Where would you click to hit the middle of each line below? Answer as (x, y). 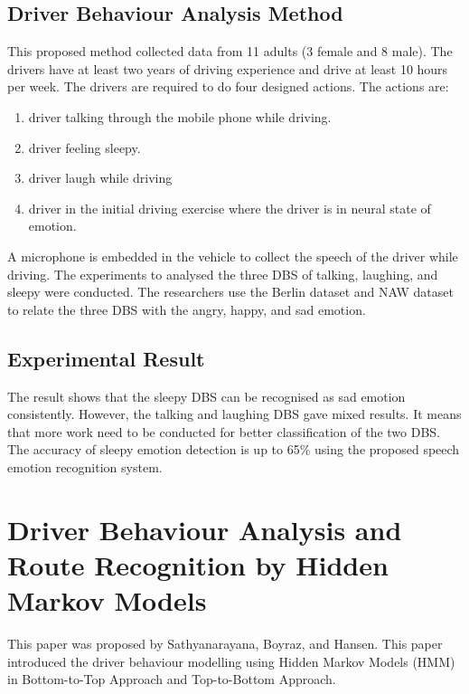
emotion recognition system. (85, 466)
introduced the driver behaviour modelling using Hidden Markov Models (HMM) (231, 661)
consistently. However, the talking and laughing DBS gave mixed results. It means (234, 414)
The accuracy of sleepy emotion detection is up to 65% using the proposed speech (234, 449)
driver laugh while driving (100, 178)
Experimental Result (106, 358)
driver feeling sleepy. (84, 147)
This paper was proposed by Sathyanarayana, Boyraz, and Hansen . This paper (225, 643)
